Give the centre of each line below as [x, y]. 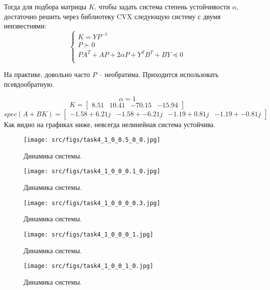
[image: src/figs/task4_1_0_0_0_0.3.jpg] [92, 203]
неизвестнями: [25, 26]
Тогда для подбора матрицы [45, 6]
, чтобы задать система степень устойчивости [162, 6]
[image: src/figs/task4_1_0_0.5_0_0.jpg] [92, 140]
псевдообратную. [29, 84]
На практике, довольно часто [47, 74]
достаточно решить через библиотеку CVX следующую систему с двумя [112, 16]
